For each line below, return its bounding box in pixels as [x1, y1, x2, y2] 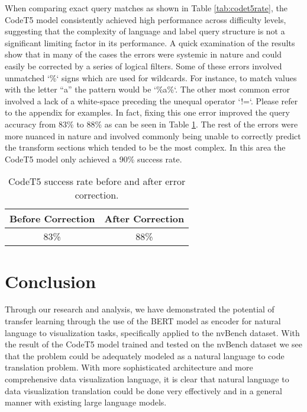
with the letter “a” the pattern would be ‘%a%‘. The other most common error [5, 83, 290, 95]
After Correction [104, 212, 185, 226]
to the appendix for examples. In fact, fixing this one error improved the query [5, 106, 290, 119]
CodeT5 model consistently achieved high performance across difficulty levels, [5, 13, 286, 25]
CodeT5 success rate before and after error [8, 174, 186, 189]
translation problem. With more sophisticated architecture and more [5, 361, 253, 373]
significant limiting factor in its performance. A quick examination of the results [5, 36, 295, 49]
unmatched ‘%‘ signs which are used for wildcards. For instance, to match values [5, 71, 297, 84]
